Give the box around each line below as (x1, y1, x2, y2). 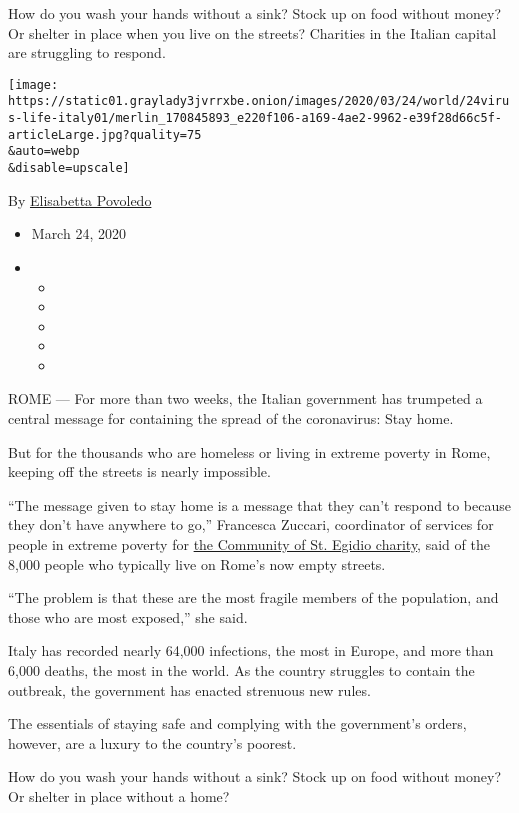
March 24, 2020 (31, 223, 126, 244)
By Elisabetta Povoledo (8, 189, 152, 210)
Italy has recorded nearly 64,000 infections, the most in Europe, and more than (8, 640, 494, 661)
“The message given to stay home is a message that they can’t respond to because (8, 494, 511, 515)
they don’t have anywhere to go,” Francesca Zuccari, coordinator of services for (8, 514, 494, 535)
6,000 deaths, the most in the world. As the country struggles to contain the (8, 660, 475, 680)
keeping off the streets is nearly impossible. (8, 461, 271, 482)
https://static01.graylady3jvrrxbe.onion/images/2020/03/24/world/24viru (8, 94, 510, 109)
